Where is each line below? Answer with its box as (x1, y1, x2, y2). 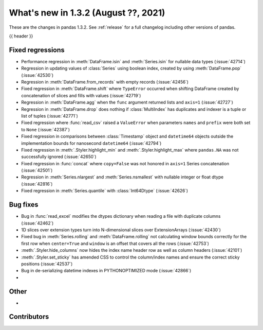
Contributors (9, 313, 49, 321)
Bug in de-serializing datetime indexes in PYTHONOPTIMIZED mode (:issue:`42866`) (21, 268, 191, 274)
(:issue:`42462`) (21, 220, 54, 226)
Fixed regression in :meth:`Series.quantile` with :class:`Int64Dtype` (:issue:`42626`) (21, 188, 188, 194)
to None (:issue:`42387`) (21, 126, 70, 132)
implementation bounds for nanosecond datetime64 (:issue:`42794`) (21, 140, 162, 146)
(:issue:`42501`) (21, 168, 53, 174)
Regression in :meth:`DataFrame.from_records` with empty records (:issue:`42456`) (21, 79, 188, 85)
